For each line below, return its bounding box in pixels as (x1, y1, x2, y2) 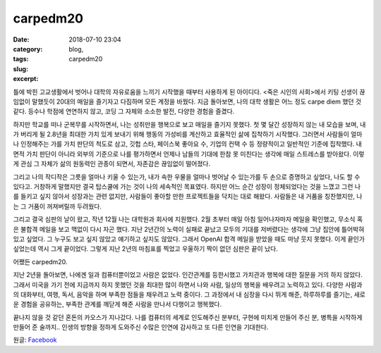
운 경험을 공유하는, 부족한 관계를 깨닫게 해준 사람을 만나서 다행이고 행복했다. (13, 300, 222, 309)
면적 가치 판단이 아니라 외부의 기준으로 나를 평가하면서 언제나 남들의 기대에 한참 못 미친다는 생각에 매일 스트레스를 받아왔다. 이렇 (13, 149, 365, 158)
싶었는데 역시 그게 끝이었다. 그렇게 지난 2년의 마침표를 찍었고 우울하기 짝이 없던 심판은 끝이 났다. (13, 244, 278, 253)
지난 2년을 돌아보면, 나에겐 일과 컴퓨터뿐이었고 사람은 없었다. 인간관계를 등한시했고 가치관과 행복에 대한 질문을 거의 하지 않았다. (13, 271, 363, 279)
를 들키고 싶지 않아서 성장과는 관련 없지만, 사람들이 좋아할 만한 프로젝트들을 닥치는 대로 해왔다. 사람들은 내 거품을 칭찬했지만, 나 (13, 192, 363, 201)
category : (13, 44, 43, 53)
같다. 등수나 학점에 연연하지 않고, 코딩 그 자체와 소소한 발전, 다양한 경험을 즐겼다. (13, 107, 235, 116)
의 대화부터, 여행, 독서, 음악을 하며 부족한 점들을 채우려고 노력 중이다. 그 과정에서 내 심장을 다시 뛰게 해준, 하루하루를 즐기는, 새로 (13, 290, 366, 299)
